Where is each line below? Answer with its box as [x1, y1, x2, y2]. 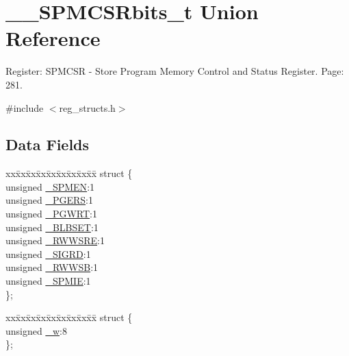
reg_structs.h [59, 100, 116, 115]
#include [5, 100, 44, 115]
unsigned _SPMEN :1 [5, 179, 95, 193]
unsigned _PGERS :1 [5, 193, 93, 207]
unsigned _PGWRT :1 [5, 206, 97, 221]
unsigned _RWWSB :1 [5, 260, 99, 274]
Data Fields [5, 134, 90, 155]
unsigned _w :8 [5, 323, 67, 337]
